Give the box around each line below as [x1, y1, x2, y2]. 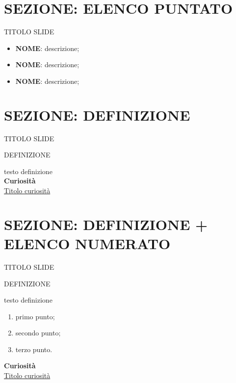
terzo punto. [15, 344, 52, 354]
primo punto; [15, 311, 55, 321]
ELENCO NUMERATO [4, 233, 171, 253]
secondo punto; [15, 328, 61, 338]
